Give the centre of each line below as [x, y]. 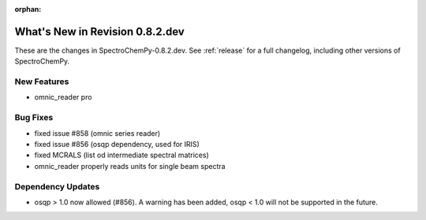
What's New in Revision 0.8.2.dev [99, 31]
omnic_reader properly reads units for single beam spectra [130, 166]
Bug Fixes [34, 118]
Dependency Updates [57, 186]
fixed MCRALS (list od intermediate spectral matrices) [121, 155]
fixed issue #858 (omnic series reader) [97, 133]
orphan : [28, 9]
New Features [42, 82]
